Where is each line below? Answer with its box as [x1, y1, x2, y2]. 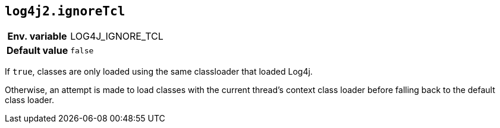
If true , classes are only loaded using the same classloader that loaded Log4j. [5, 66, 313, 77]
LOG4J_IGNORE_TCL [70, 30, 163, 43]
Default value [7, 44, 68, 57]
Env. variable [7, 30, 67, 43]
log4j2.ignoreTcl [5, 4, 125, 18]
